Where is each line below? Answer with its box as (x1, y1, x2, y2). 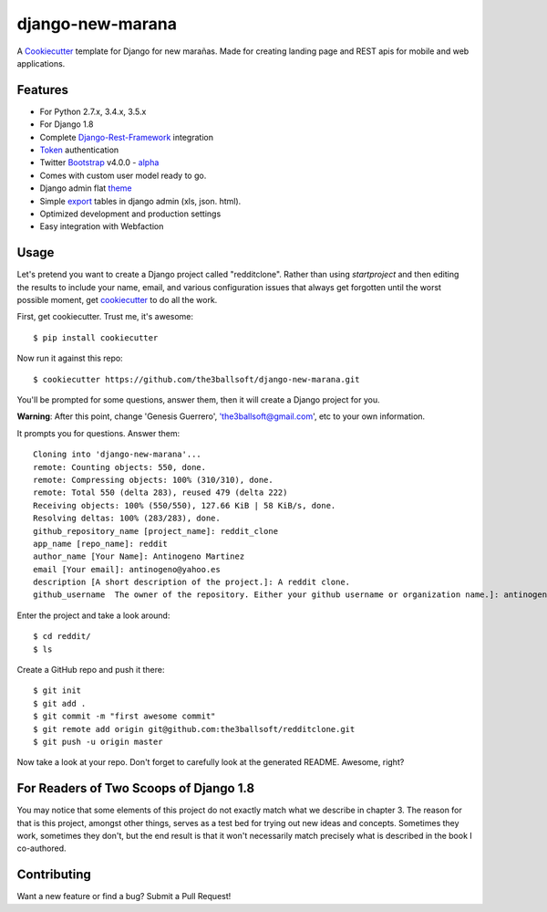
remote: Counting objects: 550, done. (33, 462, 207, 472)
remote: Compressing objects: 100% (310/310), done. (33, 475, 273, 485)
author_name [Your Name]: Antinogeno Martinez (33, 551, 245, 561)
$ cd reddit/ (33, 631, 91, 642)
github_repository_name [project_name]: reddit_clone (33, 526, 278, 536)
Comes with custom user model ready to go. (39, 170, 207, 181)
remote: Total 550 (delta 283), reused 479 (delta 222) (33, 487, 288, 498)
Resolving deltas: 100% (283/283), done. (33, 513, 221, 524)
